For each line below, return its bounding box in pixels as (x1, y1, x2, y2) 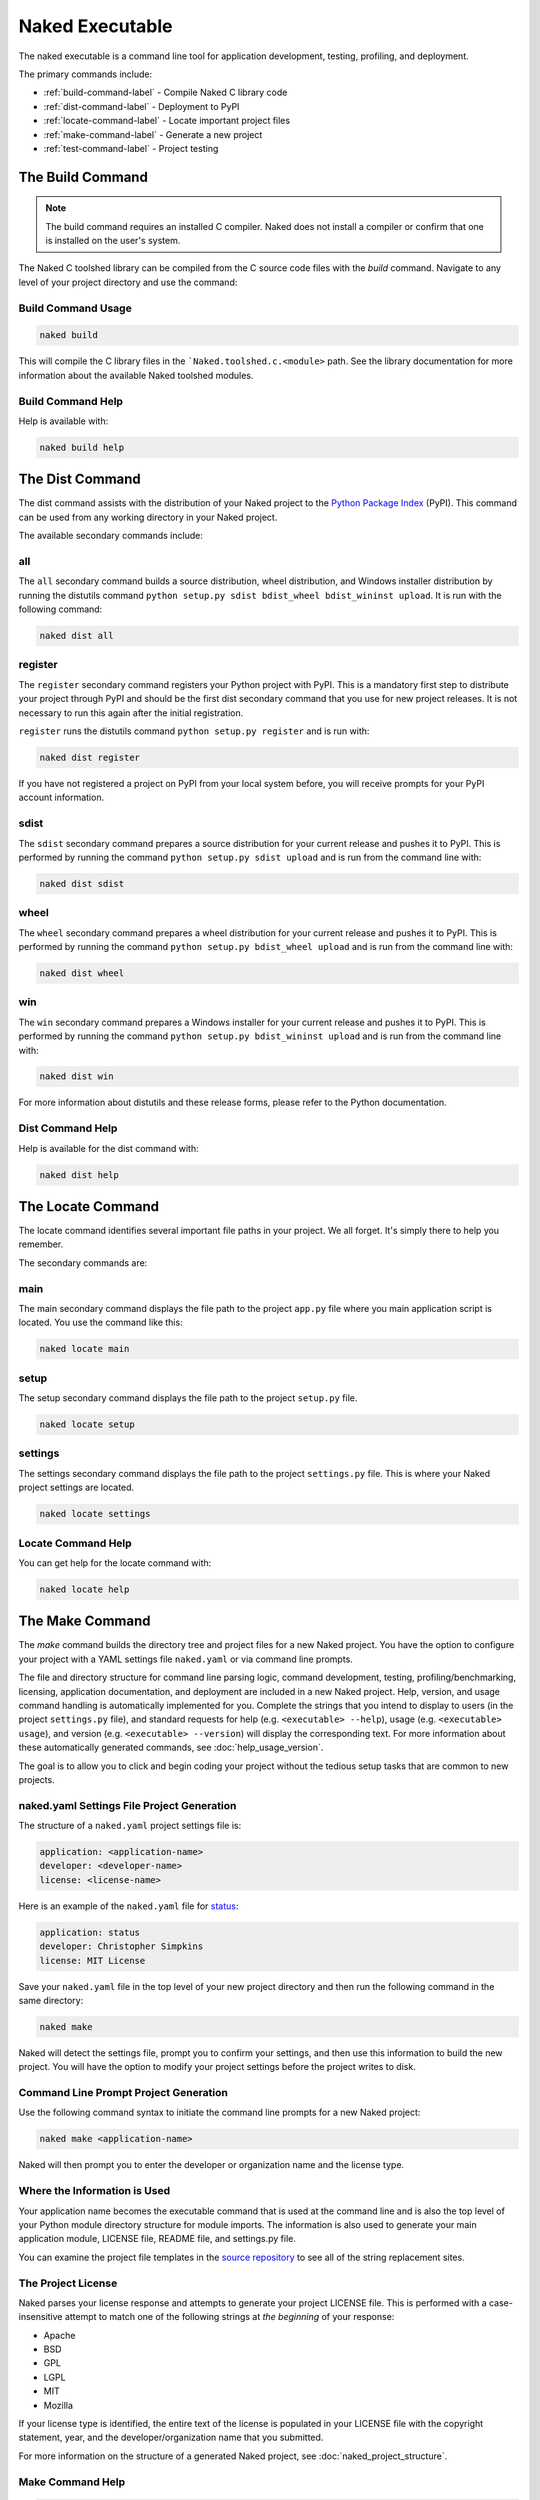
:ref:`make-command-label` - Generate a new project (43, 128, 263, 140)
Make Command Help (18, 2475, 126, 2489)
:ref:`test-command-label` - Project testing (43, 142, 219, 154)
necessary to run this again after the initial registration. (18, 706, 244, 719)
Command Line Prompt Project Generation (18, 2086, 229, 2100)
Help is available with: (18, 415, 109, 427)
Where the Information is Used (18, 2184, 170, 2198)
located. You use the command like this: (18, 1316, 184, 1329)
